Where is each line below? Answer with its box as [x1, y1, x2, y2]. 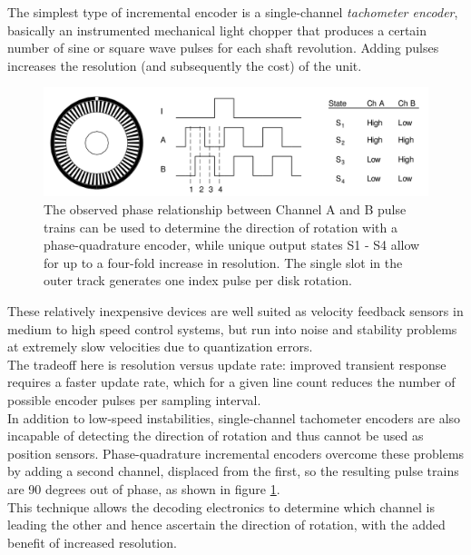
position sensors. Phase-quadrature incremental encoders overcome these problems [7, 443, 465, 462]
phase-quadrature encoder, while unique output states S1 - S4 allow [44, 235, 420, 254]
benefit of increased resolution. [7, 532, 177, 551]
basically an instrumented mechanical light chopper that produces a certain [7, 20, 427, 39]
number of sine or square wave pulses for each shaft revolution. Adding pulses [7, 38, 439, 57]
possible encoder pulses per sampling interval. [7, 390, 261, 409]
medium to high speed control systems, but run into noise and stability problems [7, 319, 457, 338]
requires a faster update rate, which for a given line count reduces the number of [7, 372, 456, 391]
